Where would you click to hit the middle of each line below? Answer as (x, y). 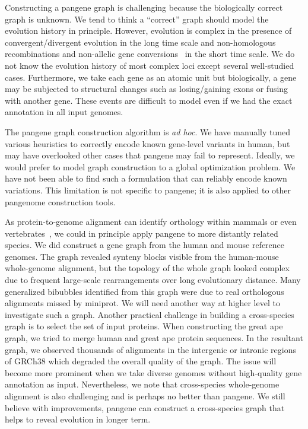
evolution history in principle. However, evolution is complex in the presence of (148, 31)
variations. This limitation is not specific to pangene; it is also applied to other (148, 190)
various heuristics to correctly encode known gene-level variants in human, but (147, 143)
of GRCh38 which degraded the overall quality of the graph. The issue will (141, 361)
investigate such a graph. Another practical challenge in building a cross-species (150, 314)
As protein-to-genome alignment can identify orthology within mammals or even (151, 222)
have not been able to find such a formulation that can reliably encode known (146, 178)
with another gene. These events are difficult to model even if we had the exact (149, 100)
